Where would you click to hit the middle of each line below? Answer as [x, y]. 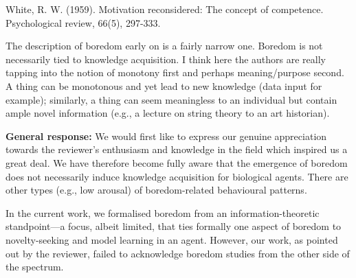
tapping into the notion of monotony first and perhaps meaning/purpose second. [175, 72]
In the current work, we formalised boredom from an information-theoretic [163, 212]
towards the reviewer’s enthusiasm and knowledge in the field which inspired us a [177, 149]
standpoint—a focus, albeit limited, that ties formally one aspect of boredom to [174, 226]
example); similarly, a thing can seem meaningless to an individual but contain [171, 99]
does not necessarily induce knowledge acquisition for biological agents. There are [177, 176]
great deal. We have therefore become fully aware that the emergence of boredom [177, 162]
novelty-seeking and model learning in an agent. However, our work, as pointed [172, 239]
